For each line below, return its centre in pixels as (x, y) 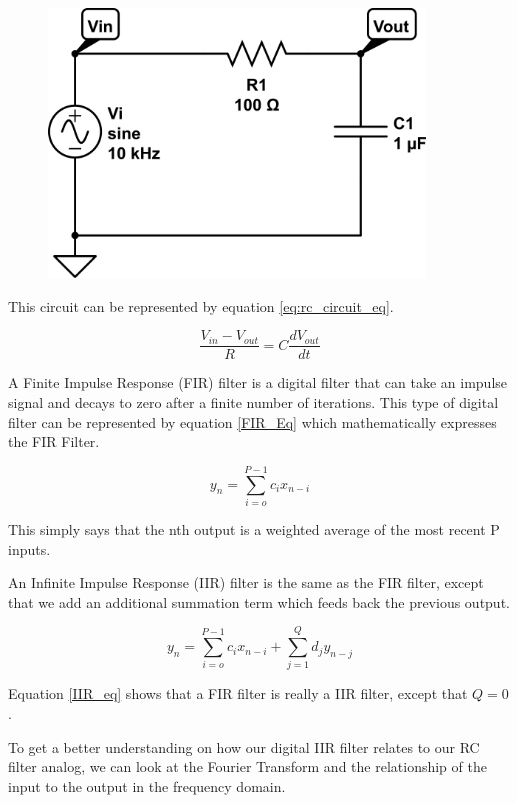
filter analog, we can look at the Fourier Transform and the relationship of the (247, 766)
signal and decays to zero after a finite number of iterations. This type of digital (253, 402)
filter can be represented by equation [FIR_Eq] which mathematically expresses (252, 421)
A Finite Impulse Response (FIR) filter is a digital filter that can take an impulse (258, 382)
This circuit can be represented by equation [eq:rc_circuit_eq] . (201, 305)
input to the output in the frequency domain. (147, 785)
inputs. (29, 548)
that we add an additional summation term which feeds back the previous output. (259, 601)
